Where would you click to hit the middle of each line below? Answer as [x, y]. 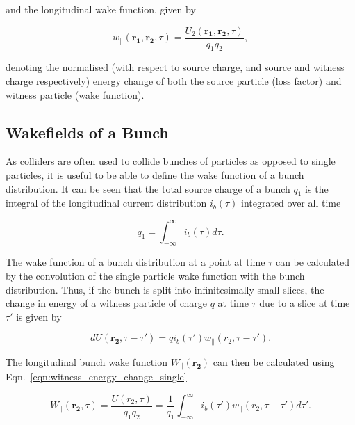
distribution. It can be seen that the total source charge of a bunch [148, 188]
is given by [39, 316]
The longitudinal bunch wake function [86, 361]
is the [317, 188]
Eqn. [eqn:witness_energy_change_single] [96, 377]
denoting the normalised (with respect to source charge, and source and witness [175, 67]
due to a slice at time [305, 303]
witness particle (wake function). [75, 94]
